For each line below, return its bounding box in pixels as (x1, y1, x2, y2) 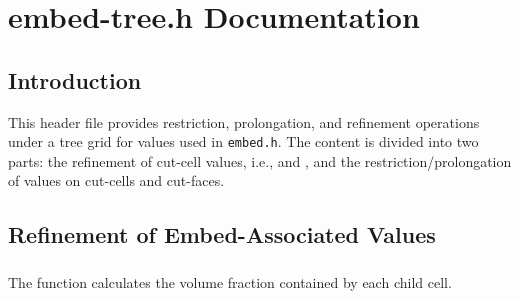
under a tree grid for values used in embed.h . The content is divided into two (8, 131, 479, 152)
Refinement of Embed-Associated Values (8, 219, 436, 250)
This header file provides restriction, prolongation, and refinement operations (8, 111, 480, 132)
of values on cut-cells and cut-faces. (8, 170, 225, 191)
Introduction (8, 64, 142, 95)
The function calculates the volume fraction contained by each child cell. (8, 271, 452, 292)
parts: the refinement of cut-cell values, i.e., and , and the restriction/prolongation (8, 150, 512, 171)
